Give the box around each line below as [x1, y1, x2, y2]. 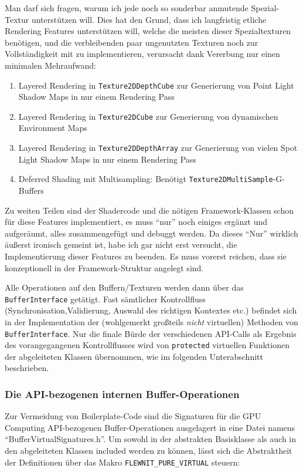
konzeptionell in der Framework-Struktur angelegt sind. [5, 261, 204, 274]
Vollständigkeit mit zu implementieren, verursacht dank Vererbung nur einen [5, 48, 280, 60]
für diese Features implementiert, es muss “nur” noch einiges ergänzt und [5, 215, 268, 228]
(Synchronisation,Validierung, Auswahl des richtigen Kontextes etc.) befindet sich [5, 304, 297, 316]
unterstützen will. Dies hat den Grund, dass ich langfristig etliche [31, 13, 267, 25]
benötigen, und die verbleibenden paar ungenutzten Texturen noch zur [5, 36, 258, 48]
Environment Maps [18, 122, 87, 134]
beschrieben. [5, 362, 49, 374]
